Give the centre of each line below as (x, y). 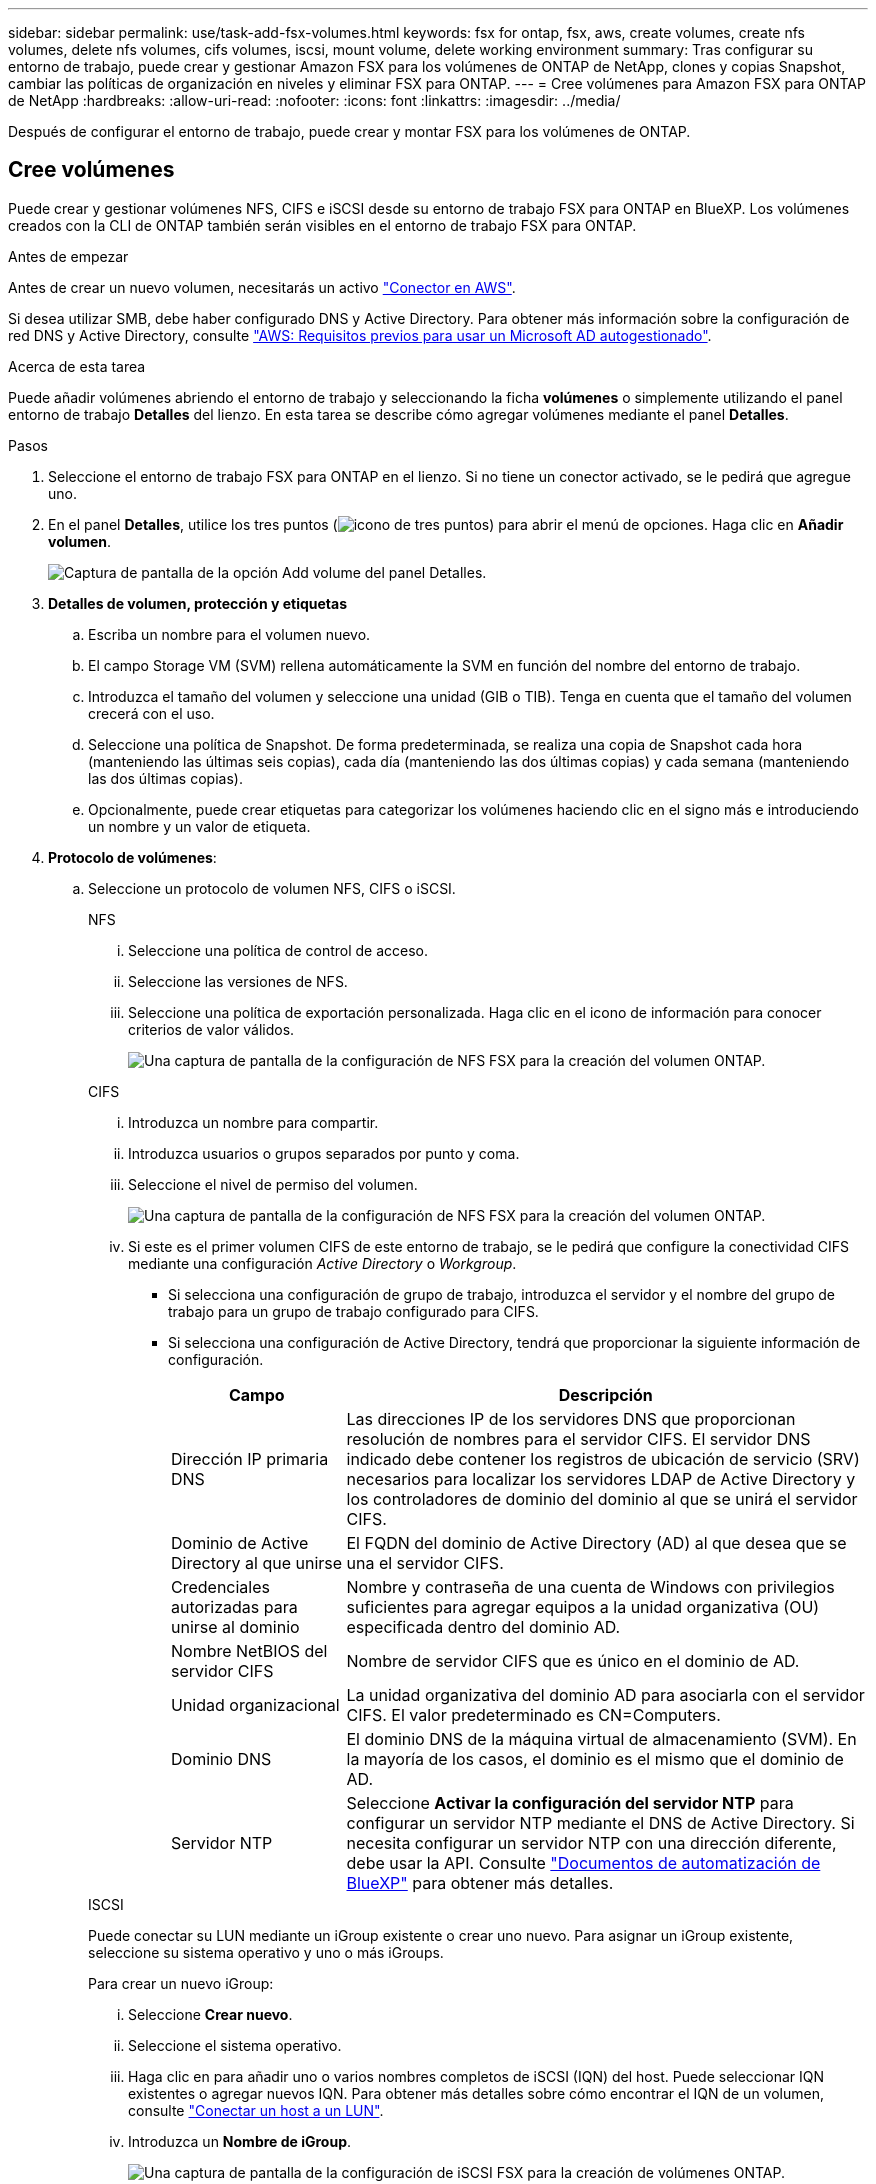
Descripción (605, 1394)
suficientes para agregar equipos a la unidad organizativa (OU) (583, 1606)
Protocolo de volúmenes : (132, 857)
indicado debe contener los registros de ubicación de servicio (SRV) (603, 1458)
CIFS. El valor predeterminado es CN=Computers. (533, 1714)
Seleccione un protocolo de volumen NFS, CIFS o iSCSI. (272, 888)
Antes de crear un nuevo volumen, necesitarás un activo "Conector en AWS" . (262, 287)
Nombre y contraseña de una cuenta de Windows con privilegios (590, 1586)
